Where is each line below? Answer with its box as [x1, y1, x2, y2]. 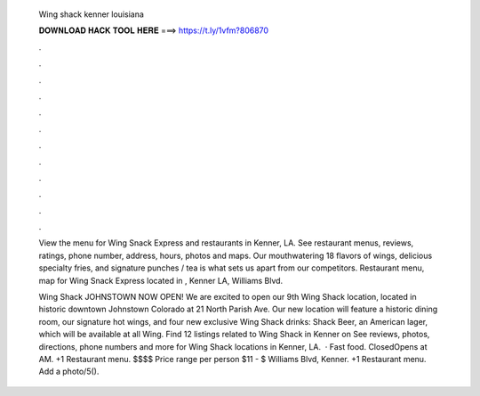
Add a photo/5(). [38, 366, 100, 377]
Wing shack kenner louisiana [38, 9, 144, 20]
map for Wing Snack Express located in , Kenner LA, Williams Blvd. [38, 275, 284, 286]
